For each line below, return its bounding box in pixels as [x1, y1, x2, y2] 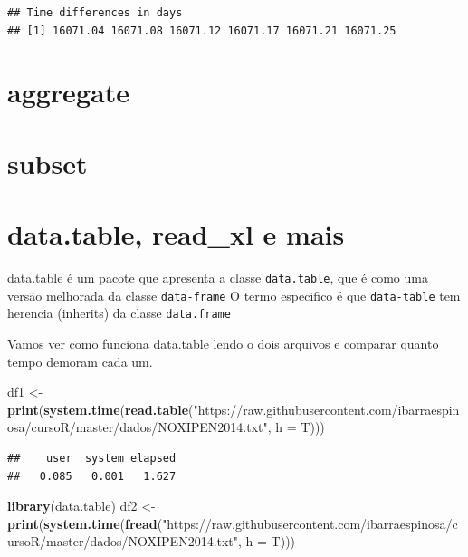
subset [7, 144, 88, 181]
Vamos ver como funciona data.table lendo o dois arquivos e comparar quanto [7, 334, 439, 353]
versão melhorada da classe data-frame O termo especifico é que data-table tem [7, 285, 461, 304]
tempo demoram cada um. [7, 351, 153, 370]
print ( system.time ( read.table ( [7, 399, 194, 418]
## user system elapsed [7, 452, 177, 465]
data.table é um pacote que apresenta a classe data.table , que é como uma [7, 268, 428, 287]
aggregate [7, 73, 129, 110]
